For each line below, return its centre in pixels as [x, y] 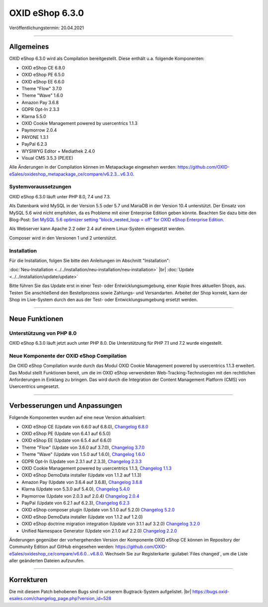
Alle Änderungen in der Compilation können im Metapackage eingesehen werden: [93, 167]
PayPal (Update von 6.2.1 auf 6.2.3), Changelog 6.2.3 [76, 503]
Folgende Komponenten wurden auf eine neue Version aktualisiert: [77, 418]
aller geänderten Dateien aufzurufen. [47, 561]
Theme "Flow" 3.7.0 [42, 89]
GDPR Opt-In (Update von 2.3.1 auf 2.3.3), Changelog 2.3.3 [82, 461]
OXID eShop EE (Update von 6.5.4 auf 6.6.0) [67, 440]
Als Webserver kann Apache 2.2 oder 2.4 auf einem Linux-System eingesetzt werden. [97, 229]
